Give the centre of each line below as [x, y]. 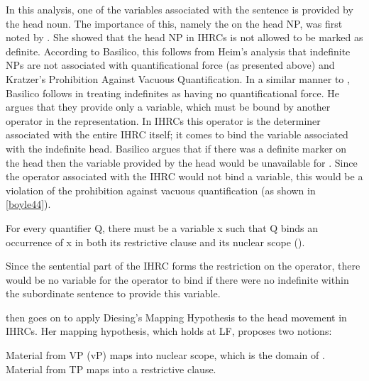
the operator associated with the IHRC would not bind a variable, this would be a [184, 176]
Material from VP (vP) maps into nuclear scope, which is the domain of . [165, 355]
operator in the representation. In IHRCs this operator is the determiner [163, 120]
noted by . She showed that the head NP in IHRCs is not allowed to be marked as [184, 37]
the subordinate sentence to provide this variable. [113, 293]
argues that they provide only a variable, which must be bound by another [168, 107]
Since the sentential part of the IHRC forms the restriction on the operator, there [183, 266]
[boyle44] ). [28, 204]
